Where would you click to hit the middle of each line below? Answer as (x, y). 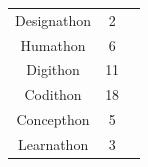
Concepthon (53, 119)
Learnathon (53, 143)
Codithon (53, 94)
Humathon (53, 44)
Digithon (53, 69)
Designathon (53, 19)
